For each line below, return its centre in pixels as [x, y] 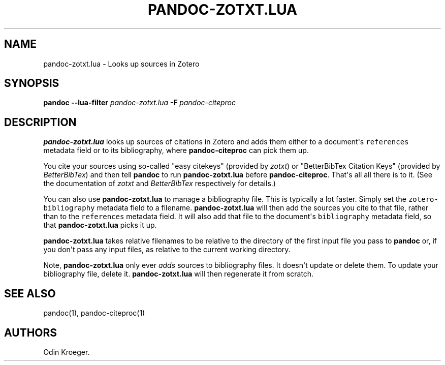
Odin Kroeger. [67, 352]
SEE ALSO [30, 293]
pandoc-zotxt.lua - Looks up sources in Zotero [121, 64]
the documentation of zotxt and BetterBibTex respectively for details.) [160, 184]
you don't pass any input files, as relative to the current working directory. [167, 250]
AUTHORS [31, 332]
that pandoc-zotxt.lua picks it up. [100, 225]
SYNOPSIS [32, 83]
